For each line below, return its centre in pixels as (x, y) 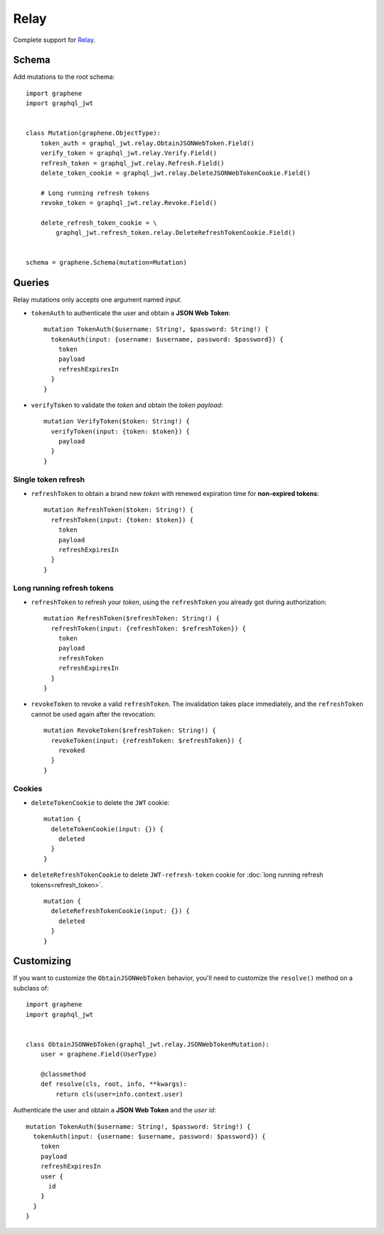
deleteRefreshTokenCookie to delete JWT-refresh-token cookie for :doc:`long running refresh (177, 875)
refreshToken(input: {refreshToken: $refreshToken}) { (149, 628)
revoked (71, 750)
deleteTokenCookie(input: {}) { (107, 829)
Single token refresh (49, 479)
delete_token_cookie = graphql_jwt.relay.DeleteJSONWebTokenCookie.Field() (175, 173)
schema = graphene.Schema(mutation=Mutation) (107, 263)
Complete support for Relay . (54, 40)
